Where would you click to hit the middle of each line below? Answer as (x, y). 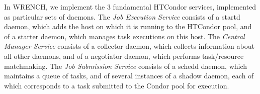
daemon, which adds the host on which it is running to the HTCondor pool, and (128, 26)
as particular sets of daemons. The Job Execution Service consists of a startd (122, 16)
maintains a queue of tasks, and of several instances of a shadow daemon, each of (129, 76)
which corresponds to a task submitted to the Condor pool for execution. (117, 85)
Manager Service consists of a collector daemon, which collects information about (129, 46)
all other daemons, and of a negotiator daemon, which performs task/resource (124, 56)
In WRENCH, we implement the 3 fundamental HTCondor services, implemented (130, 7)
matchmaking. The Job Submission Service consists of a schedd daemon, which (126, 66)
